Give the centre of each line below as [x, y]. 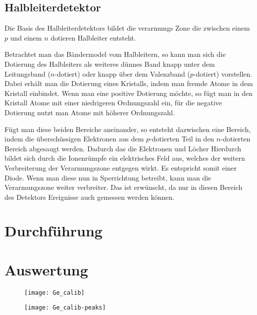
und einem [26, 37]
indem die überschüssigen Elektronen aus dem [74, 139]
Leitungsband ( [27, 73]
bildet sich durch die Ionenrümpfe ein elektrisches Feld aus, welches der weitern [125, 158]
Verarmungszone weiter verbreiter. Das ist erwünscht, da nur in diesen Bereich [124, 187]
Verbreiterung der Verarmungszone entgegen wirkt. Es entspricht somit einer [121, 167]
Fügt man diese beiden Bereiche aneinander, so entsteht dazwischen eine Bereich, [128, 129]
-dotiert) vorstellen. [223, 73]
